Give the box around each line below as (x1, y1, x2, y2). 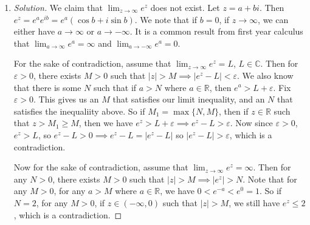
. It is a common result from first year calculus (129, 25, 303, 38)
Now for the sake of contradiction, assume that (13, 161, 188, 173)
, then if (218, 104, 249, 117)
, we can (258, 13, 289, 25)
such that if (93, 81, 137, 93)
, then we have (78, 116, 133, 129)
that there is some (13, 81, 81, 93)
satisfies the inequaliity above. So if (13, 104, 145, 117)
